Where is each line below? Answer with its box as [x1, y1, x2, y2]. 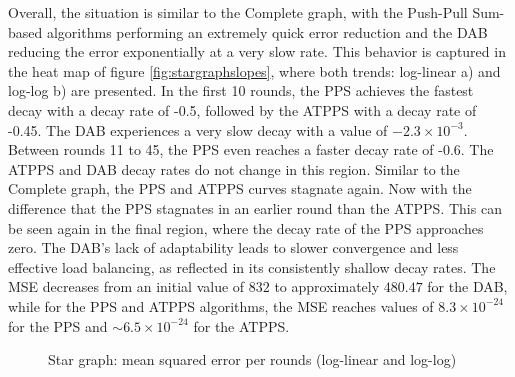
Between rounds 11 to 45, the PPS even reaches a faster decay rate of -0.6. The [8, 139, 494, 160]
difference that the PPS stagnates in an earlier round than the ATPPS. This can [8, 197, 502, 218]
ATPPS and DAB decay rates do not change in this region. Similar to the [8, 158, 460, 179]
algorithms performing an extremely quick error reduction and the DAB [46, 21, 488, 42]
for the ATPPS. [193, 315, 290, 336]
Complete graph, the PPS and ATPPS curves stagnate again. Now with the [8, 178, 472, 199]
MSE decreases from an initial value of [8, 276, 245, 297]
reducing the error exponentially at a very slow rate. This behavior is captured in [8, 41, 506, 62]
